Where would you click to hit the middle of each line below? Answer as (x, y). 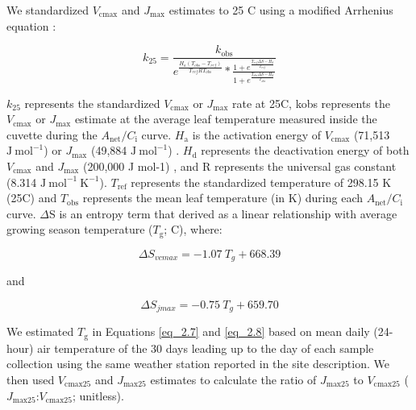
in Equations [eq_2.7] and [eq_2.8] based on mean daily (231, 331)
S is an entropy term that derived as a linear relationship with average (223, 213)
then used (31, 379)
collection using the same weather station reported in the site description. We (198, 364)
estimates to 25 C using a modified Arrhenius (281, 10)
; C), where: (193, 229)
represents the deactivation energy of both (305, 150)
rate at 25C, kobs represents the (311, 103)
